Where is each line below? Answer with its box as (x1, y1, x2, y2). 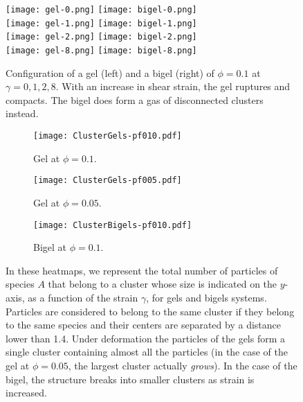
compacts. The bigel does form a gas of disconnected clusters (6, 92, 264, 107)
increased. (6, 385, 48, 400)
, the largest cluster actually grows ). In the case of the (68, 358, 297, 372)
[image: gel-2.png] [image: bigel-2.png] (6, 32, 197, 42)
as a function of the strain (28, 290, 138, 304)
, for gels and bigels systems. (146, 290, 267, 304)
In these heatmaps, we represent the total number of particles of (6, 263, 278, 277)
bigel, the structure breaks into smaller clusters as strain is (6, 372, 255, 386)
